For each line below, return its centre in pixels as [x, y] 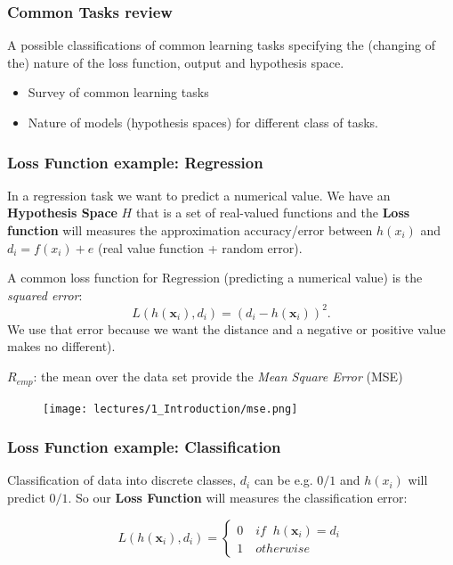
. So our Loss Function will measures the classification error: [238, 497]
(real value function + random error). [200, 247]
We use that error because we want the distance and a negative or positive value [226, 328]
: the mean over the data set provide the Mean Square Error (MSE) [218, 377]
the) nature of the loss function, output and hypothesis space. [176, 62]
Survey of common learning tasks [118, 92]
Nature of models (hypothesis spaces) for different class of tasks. [203, 122]
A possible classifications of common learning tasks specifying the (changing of [221, 45]
